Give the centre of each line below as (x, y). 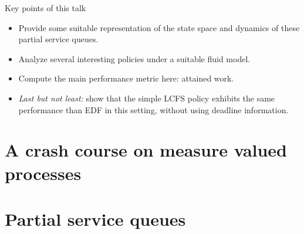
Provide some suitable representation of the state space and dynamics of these (159, 27)
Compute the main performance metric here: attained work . (126, 78)
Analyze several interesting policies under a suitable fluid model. (134, 58)
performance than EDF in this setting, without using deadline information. (153, 109)
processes (43, 173)
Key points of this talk (45, 8)
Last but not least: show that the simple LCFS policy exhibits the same (147, 98)
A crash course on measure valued (146, 150)
